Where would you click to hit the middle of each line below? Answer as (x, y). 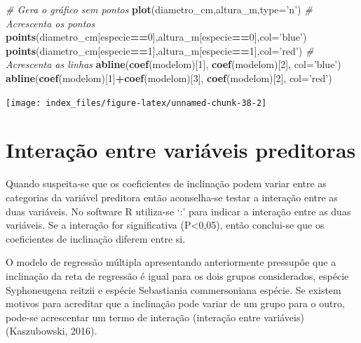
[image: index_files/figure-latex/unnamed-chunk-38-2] (136, 103)
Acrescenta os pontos (50, 23)
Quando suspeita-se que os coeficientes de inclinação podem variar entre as (166, 183)
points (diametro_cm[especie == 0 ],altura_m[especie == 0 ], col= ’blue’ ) (156, 37)
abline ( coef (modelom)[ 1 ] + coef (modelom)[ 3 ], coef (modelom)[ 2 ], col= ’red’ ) (169, 78)
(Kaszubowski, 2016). (52, 331)
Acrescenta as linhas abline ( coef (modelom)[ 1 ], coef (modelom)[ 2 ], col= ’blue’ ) (173, 64)
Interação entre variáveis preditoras (181, 150)
